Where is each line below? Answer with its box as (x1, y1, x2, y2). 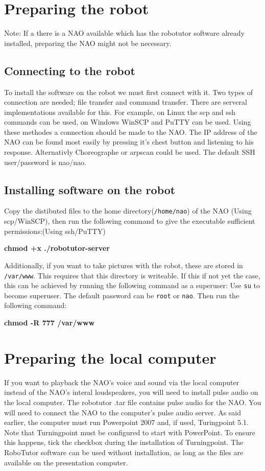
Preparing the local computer (4, 347, 216, 368)
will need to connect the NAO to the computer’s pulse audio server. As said (4, 407, 242, 417)
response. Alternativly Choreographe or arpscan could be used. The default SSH (4, 147, 255, 157)
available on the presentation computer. (4, 457, 128, 467)
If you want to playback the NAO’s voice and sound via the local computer (4, 376, 239, 387)
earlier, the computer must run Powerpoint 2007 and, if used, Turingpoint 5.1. (4, 417, 249, 428)
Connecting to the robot (4, 62, 135, 78)
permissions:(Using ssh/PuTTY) (4, 225, 106, 236)
